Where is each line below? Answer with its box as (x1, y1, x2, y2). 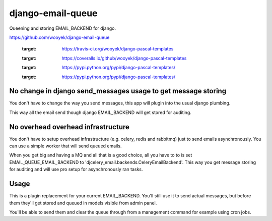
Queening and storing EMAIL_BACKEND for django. (9, 25, 116, 31)
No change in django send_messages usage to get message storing (9, 87, 227, 95)
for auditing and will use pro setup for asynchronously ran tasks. (9, 167, 143, 173)
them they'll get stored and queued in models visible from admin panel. (9, 200, 157, 206)
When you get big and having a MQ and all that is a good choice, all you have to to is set (9, 152, 192, 158)
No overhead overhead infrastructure (9, 123, 129, 131)
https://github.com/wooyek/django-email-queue (9, 34, 110, 40)
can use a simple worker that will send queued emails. (9, 143, 122, 149)
